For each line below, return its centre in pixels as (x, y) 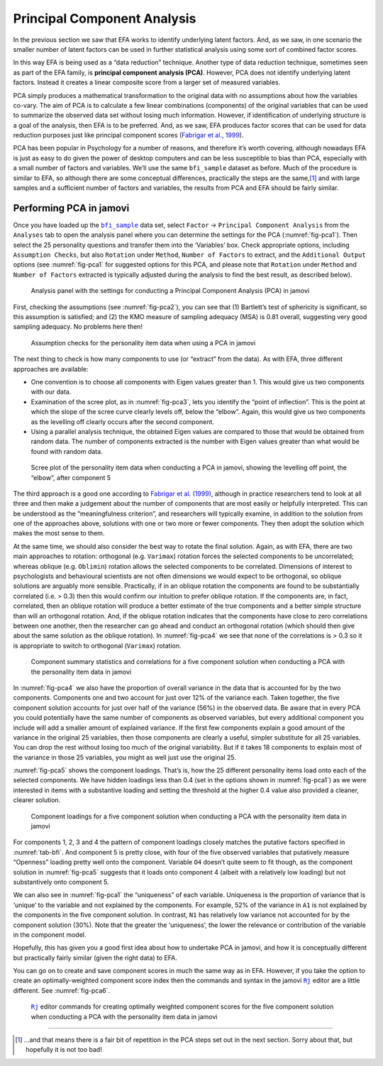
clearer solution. (37, 800)
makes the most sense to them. (59, 533)
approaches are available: (51, 369)
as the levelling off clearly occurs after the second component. (122, 421)
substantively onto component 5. (61, 882)
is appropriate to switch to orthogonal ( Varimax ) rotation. (97, 645)
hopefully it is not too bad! (64, 1050)
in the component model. (50, 934)
